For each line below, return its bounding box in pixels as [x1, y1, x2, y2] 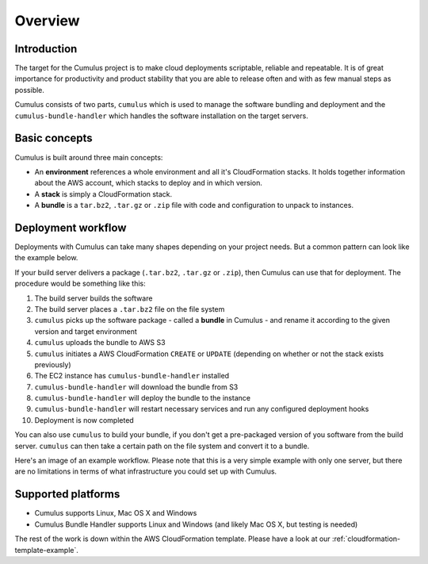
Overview [14, 12, 80, 29]
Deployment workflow [14, 221, 127, 234]
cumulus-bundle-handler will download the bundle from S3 [34, 382, 239, 392]
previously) [34, 359, 71, 369]
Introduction [14, 42, 78, 56]
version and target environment [34, 326, 138, 336]
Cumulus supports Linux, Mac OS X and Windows [34, 508, 197, 518]
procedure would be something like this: [14, 278, 146, 289]
